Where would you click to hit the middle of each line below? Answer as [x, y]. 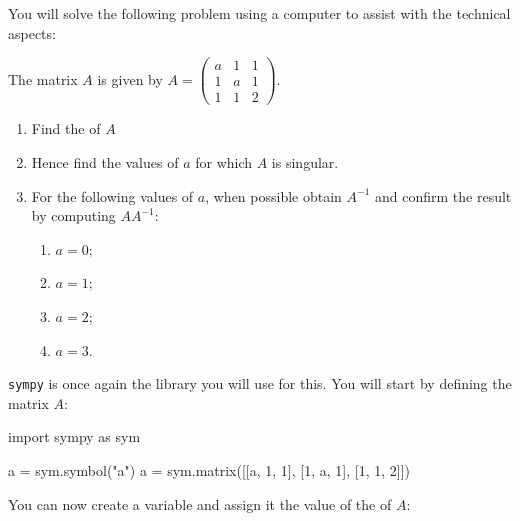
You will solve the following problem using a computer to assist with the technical [259, 13]
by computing [73, 215]
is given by [130, 78]
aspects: [32, 32]
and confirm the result [443, 195]
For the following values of [112, 195]
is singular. [305, 161]
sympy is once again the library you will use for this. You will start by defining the [260, 383]
